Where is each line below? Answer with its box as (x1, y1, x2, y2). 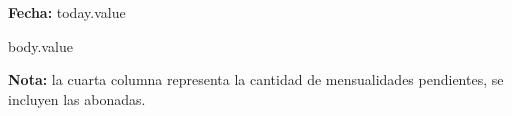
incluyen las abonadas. (8, 88, 146, 109)
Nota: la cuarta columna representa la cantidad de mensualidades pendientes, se (8, 69, 504, 90)
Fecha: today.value (8, 2, 126, 22)
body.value (8, 35, 73, 56)
